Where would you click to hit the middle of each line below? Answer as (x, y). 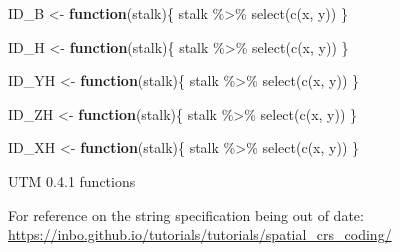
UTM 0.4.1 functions (72, 180)
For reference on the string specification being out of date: (186, 214)
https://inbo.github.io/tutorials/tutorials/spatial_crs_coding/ (200, 234)
